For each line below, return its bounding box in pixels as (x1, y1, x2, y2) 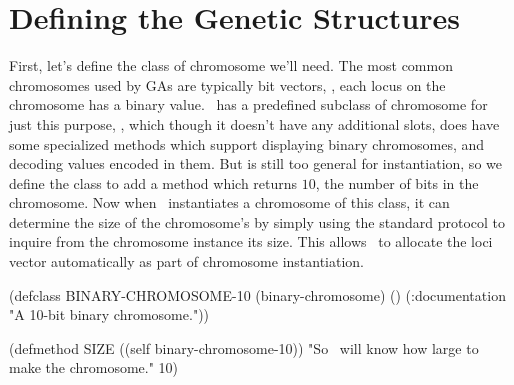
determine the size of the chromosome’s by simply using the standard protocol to (9, 211, 506, 232)
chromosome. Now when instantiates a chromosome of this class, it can (9, 192, 450, 213)
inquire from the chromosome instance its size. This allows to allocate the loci (9, 231, 493, 252)
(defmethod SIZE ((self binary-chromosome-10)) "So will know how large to (9, 337, 479, 358)
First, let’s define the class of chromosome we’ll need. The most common (9, 55, 453, 76)
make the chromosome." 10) (9, 357, 179, 378)
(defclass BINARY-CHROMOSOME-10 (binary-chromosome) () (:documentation (9, 284, 506, 305)
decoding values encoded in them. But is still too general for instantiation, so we (9, 153, 502, 174)
